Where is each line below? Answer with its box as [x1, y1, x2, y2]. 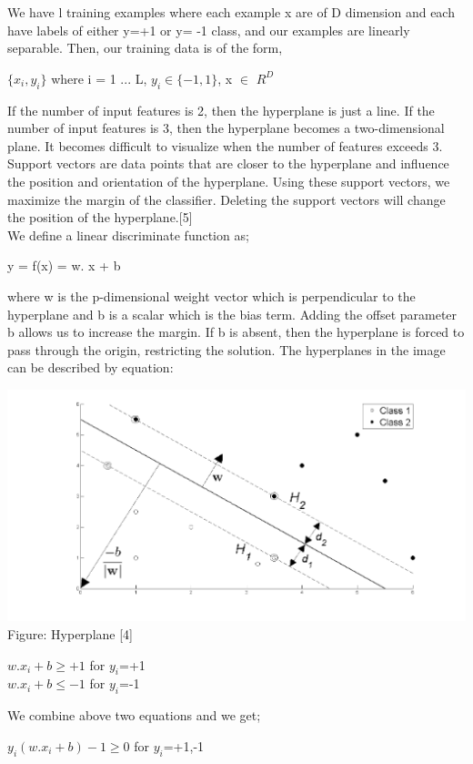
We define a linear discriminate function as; [7, 225, 249, 244]
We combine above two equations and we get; [7, 706, 261, 725]
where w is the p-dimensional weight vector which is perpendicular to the [7, 286, 416, 305]
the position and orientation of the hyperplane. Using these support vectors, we [7, 171, 450, 190]
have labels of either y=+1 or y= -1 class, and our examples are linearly [7, 20, 410, 39]
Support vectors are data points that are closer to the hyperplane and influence [7, 154, 449, 173]
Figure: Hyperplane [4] [7, 624, 133, 643]
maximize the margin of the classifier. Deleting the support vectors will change [7, 189, 446, 209]
